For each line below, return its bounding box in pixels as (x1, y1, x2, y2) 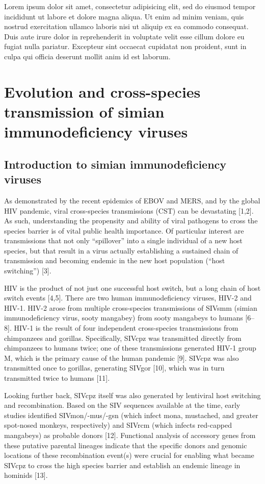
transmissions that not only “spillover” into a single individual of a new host (4, 235, 243, 246)
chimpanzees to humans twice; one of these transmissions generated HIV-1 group (4, 342, 256, 353)
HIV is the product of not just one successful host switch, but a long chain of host (4, 282, 261, 293)
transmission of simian (4, 101, 165, 122)
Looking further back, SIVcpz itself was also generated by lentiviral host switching (4, 389, 261, 400)
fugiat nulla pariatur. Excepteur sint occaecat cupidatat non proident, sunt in (4, 41, 247, 52)
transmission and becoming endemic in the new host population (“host (4, 255, 225, 266)
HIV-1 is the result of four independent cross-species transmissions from (14, 322, 238, 333)
